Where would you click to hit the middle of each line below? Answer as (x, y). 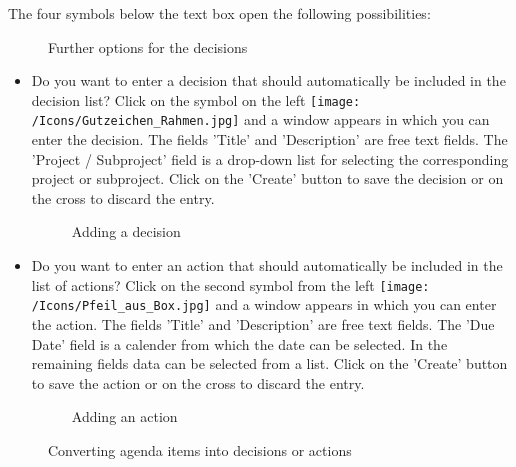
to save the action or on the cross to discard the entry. (198, 382)
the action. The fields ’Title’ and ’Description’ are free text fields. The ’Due (263, 323)
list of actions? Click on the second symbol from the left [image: (230, 284)
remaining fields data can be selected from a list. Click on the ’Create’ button (269, 363)
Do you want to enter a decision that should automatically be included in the (268, 80)
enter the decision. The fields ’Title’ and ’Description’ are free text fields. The (269, 139)
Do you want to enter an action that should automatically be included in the (267, 265)
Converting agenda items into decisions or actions (200, 449)
